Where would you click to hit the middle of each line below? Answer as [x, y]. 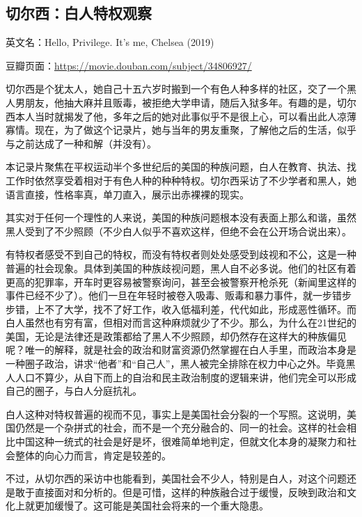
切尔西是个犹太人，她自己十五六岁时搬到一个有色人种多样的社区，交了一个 [176, 89]
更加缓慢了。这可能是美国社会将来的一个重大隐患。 [151, 506]
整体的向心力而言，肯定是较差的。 [93, 455]
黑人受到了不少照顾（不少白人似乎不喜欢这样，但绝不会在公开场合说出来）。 [179, 231]
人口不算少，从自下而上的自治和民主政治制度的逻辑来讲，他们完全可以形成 [186, 377]
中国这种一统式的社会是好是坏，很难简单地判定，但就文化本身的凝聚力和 [181, 442]
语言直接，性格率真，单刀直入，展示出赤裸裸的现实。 [127, 194]
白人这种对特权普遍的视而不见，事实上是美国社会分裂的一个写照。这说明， [176, 414]
